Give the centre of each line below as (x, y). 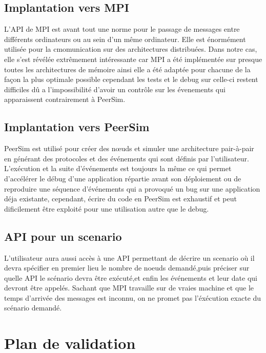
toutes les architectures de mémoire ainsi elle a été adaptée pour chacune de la (127, 69)
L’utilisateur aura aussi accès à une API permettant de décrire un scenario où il (129, 257)
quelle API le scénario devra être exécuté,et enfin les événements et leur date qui (131, 277)
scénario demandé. (33, 308)
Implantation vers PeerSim (77, 127)
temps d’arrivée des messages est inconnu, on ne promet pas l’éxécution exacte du (133, 297)
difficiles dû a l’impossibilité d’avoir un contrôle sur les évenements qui (115, 89)
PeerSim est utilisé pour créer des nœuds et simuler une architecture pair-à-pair (129, 148)
